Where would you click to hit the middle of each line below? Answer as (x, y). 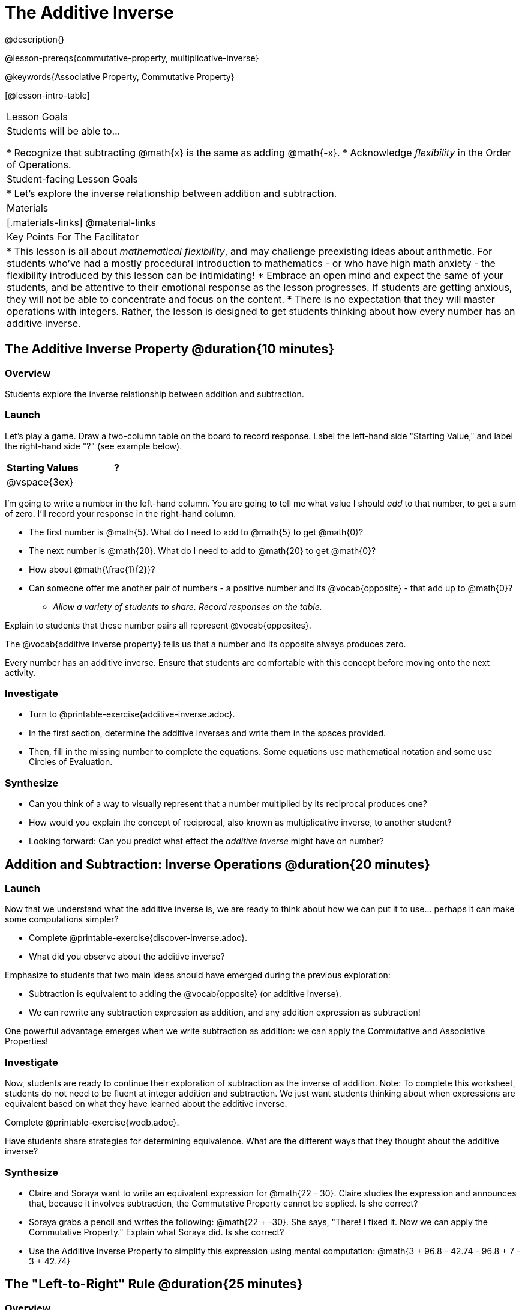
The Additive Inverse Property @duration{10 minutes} (170, 349)
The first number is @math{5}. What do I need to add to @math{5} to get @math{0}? (196, 532)
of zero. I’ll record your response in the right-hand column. (121, 513)
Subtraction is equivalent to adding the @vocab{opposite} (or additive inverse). (185, 994)
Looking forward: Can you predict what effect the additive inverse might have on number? (206, 841)
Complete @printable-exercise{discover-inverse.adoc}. (138, 938)
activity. (20, 672)
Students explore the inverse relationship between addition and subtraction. (154, 394)
